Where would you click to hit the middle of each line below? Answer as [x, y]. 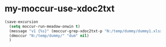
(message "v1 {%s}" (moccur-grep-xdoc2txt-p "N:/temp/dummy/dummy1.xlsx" [87, 31]
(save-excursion [21, 22]
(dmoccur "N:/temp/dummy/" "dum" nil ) [49, 36]
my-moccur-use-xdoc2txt [60, 9]
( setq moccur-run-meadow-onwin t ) [45, 26]
